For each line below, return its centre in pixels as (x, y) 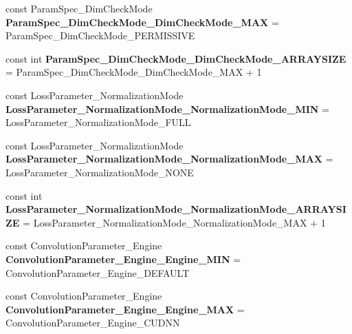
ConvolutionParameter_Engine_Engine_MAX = (125, 309)
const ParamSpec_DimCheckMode (79, 8)
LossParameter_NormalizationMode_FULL (98, 122)
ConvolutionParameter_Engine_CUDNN (93, 323)
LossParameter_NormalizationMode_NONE (100, 172)
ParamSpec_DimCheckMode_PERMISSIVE (100, 35)
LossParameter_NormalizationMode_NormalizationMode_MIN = (167, 108)
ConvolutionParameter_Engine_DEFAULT (98, 272)
